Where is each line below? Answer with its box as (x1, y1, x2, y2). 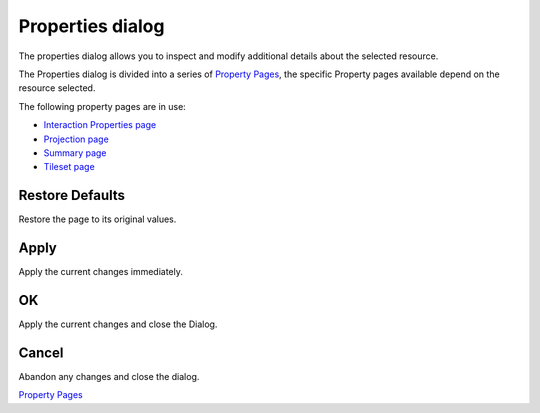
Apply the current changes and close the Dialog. (18, 318, 218, 330)
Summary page (43, 146, 107, 159)
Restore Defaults (18, 187, 125, 204)
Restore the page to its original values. (18, 213, 177, 225)
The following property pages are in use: (18, 100, 187, 112)
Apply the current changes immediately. (18, 266, 184, 278)
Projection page (43, 133, 109, 145)
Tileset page (43, 161, 95, 173)
